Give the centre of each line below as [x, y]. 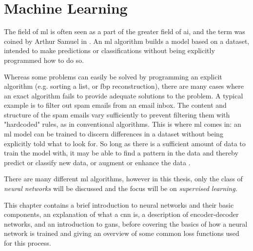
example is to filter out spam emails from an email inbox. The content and [115, 105]
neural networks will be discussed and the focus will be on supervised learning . [121, 188]
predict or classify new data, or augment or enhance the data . [97, 162]
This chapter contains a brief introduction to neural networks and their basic [119, 204]
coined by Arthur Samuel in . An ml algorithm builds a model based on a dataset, [127, 41]
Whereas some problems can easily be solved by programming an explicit [113, 76]
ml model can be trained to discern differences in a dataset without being [114, 134]
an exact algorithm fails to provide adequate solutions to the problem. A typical [124, 95]
